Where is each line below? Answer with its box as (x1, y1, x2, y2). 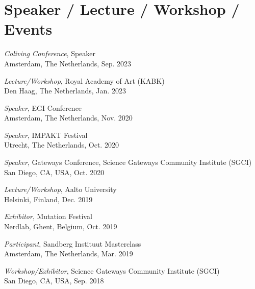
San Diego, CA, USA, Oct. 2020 (4, 166, 105, 177)
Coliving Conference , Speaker (4, 48, 96, 59)
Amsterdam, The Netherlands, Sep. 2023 (4, 58, 132, 68)
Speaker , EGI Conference (4, 102, 82, 113)
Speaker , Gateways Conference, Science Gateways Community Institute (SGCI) (4, 157, 252, 167)
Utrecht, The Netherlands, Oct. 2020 (4, 139, 119, 150)
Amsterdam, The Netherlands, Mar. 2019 (4, 248, 133, 259)
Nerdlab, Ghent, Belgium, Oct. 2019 (4, 221, 117, 232)
